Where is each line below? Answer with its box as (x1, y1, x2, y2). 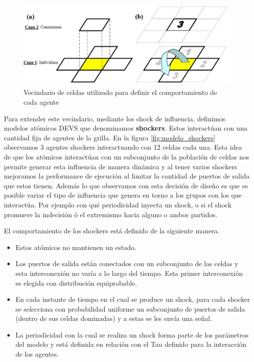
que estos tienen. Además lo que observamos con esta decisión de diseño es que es (4, 180, 248, 190)
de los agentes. (15, 349, 59, 359)
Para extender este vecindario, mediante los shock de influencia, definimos (4, 113, 226, 123)
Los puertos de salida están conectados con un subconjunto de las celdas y (15, 258, 238, 269)
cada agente (23, 97, 59, 107)
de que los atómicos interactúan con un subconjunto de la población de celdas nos (4, 151, 250, 161)
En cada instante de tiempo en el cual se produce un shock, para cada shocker (15, 294, 250, 304)
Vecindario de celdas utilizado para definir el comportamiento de (23, 87, 217, 97)
